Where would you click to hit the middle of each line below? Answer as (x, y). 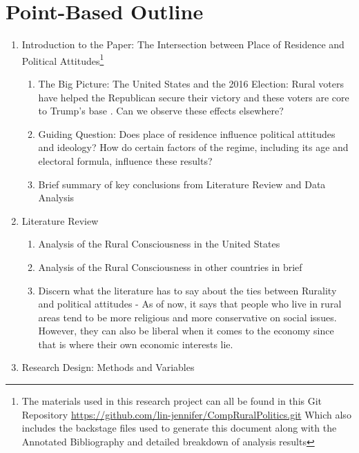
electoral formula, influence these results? (125, 160)
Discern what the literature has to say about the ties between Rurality (187, 290)
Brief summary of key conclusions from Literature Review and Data (182, 184)
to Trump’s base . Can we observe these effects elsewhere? (161, 111)
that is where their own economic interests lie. (136, 344)
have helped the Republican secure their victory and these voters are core (194, 97)
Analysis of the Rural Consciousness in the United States (159, 244)
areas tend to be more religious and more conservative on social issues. (187, 317)
